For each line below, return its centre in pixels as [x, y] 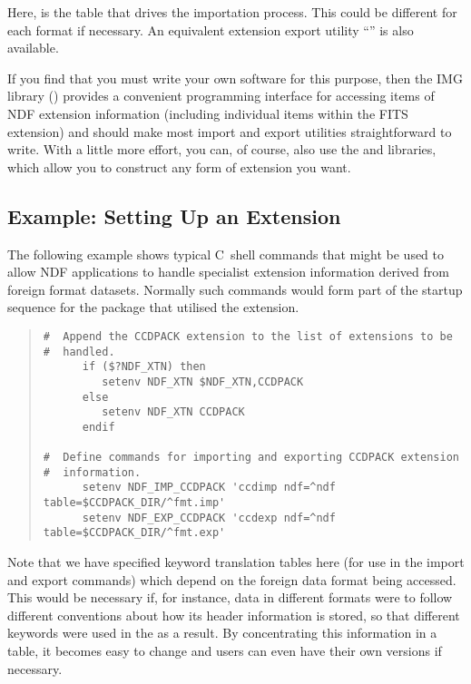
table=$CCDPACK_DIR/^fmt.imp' [134, 503]
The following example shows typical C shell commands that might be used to [226, 254]
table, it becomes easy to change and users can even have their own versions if [225, 651]
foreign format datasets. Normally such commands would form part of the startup [235, 289]
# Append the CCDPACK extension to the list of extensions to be [248, 336]
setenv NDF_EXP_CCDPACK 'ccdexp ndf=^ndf [209, 518]
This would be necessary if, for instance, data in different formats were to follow [230, 597]
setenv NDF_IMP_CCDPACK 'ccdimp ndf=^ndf [209, 488]
